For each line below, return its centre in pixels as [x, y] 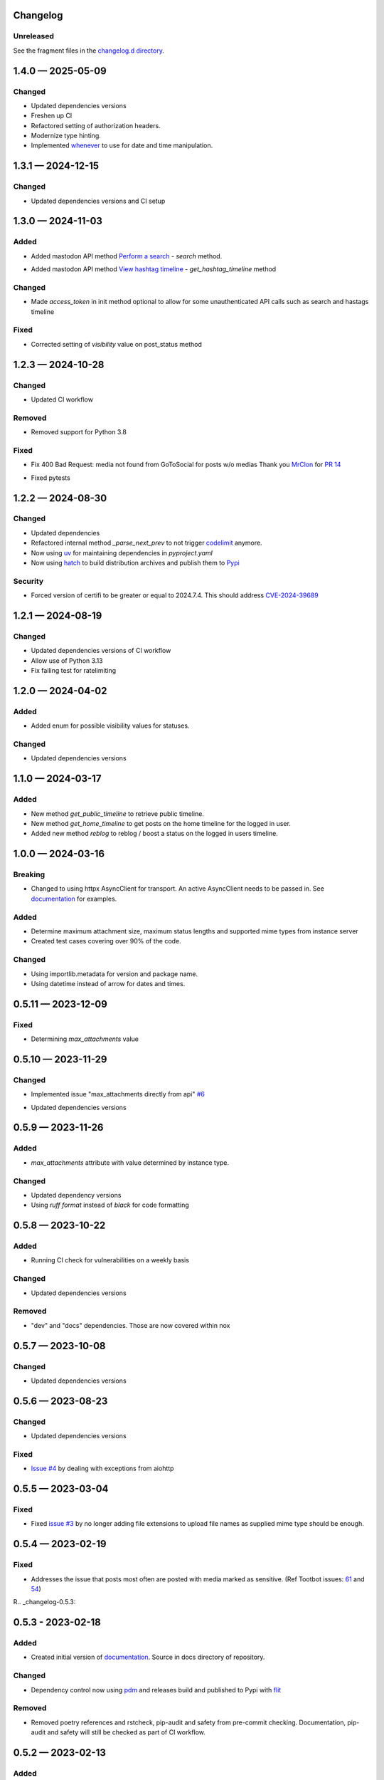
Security [28, 581]
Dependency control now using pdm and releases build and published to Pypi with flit [156, 1690]
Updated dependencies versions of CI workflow [101, 651]
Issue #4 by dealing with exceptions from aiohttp [102, 1468]
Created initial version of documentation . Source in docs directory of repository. [148, 1657]
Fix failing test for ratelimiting [74, 671]
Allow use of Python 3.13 [67, 660]
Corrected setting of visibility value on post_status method [117, 344]
